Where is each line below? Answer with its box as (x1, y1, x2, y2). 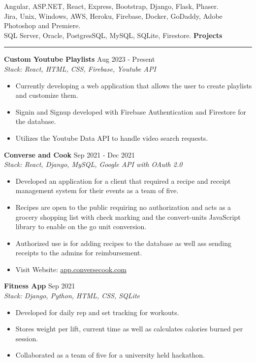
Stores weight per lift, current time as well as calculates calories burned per (15, 323, 243, 334)
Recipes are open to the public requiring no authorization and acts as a (15, 202, 231, 212)
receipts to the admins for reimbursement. (15, 247, 142, 258)
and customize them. (15, 90, 78, 100)
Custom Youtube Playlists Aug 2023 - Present (4, 54, 155, 64)
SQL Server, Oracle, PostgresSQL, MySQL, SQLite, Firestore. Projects (4, 30, 223, 40)
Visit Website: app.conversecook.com (15, 264, 127, 274)
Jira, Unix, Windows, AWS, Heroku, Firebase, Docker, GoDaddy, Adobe (4, 10, 223, 21)
